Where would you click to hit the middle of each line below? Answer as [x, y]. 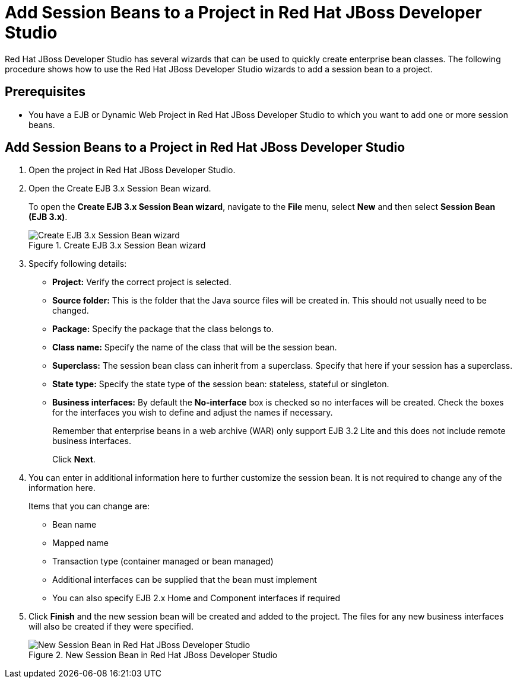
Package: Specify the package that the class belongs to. [163, 329]
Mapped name [80, 543]
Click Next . [74, 459]
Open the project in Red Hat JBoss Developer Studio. [132, 170]
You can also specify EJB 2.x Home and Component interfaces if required [196, 598]
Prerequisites [45, 92]
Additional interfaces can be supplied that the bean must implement [185, 580]
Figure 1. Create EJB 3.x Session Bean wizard [117, 245]
